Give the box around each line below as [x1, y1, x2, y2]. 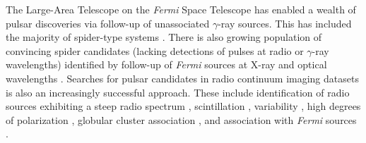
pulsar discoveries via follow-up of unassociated [6, 15, 210, 30]
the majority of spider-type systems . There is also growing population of [6, 30, 322, 44]
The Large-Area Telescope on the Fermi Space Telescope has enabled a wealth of [6, 2, 356, 16]
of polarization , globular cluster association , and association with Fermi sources [6, 112, 357, 127]
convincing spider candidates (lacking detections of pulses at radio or [6, 43, 304, 58]
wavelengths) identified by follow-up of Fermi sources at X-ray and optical [6, 57, 327, 72]
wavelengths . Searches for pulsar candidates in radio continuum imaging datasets [6, 70, 359, 85]
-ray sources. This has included [218, 15, 352, 30]
